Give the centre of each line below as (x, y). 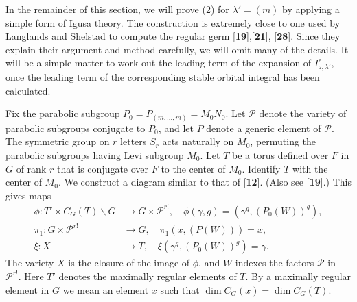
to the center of (193, 168)
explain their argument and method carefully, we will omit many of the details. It (177, 49)
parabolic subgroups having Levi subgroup (95, 155)
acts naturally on (198, 141)
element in (27, 289)
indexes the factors (275, 263)
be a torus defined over (280, 155)
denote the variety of (303, 113)
